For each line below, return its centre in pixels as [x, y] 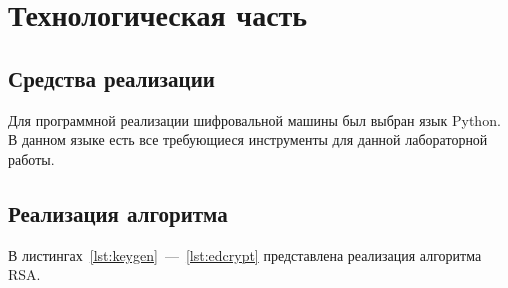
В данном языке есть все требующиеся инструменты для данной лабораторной [248, 139]
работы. [31, 158]
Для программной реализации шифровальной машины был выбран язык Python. [254, 119]
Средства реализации [111, 77]
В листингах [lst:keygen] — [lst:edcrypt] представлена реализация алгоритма [245, 254]
